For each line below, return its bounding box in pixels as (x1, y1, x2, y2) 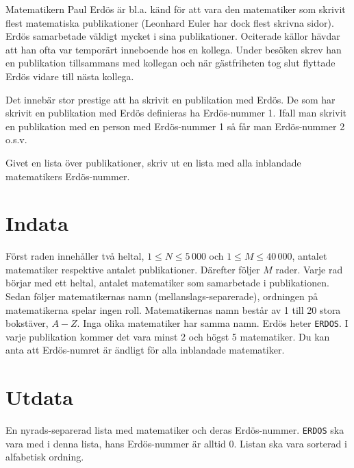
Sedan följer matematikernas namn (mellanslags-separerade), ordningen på (5, 289, 318, 304)
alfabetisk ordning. (5, 449, 84, 464)
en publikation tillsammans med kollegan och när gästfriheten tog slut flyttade (5, 56, 336, 70)
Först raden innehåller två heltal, (5, 249, 144, 263)
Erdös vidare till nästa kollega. (5, 69, 134, 83)
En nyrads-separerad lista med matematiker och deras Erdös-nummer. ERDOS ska (5, 423, 344, 437)
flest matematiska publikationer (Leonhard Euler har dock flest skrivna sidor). (5, 15, 334, 29)
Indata (5, 209, 68, 237)
